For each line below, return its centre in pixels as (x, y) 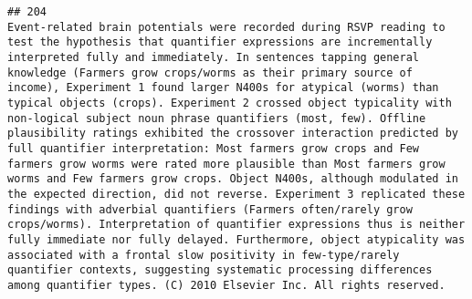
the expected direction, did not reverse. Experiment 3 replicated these (236, 194)
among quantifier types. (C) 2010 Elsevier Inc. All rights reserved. (226, 285)
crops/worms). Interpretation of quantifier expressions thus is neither (236, 225)
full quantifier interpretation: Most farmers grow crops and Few (214, 148)
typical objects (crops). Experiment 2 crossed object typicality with (230, 103)
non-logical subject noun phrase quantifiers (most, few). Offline (217, 118)
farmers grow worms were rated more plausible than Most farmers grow (226, 164)
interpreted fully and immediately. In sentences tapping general (214, 57)
